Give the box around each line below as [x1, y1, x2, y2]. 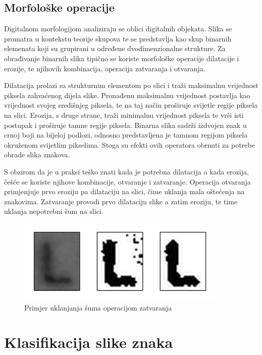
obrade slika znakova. [4, 149, 70, 160]
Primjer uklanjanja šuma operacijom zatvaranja [24, 302, 172, 313]
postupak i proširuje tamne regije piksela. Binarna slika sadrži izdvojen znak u [4, 119, 247, 130]
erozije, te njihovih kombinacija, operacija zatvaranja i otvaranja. [4, 63, 205, 73]
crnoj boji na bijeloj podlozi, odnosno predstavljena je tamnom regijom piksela [4, 129, 248, 140]
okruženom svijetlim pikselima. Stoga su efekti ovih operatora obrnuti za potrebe [4, 139, 255, 150]
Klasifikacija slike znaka [4, 332, 173, 352]
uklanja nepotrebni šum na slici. [4, 206, 103, 216]
